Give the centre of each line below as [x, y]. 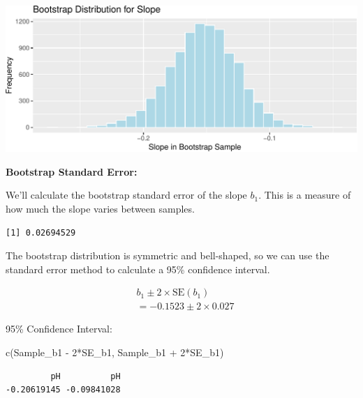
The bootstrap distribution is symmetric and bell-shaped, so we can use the [168, 255]
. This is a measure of [305, 195]
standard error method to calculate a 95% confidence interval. [138, 269]
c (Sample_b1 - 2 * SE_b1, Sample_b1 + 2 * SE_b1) [115, 352]
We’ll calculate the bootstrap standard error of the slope [126, 195]
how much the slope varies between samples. [100, 208]
